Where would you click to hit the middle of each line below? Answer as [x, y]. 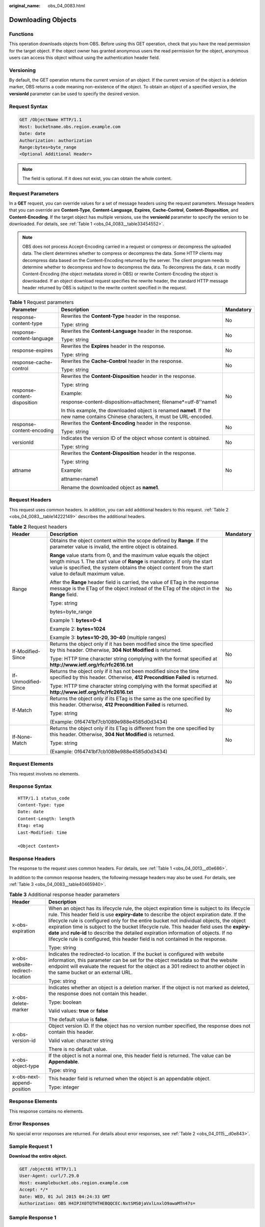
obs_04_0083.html [66, 6]
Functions [21, 34]
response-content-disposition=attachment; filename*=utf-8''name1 [139, 401]
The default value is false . [79, 1019]
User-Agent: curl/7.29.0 [49, 1176]
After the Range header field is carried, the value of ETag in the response [134, 582]
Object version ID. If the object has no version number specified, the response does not [149, 1026]
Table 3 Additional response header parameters [64, 894]
